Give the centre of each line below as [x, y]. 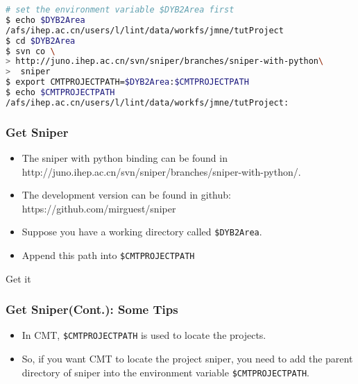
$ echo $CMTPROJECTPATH [60, 92]
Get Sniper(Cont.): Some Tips [92, 309]
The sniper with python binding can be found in [125, 157]
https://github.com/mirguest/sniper [99, 208]
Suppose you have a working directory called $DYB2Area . [142, 232]
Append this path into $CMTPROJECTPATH [108, 255]
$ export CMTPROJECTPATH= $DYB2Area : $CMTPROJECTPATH [127, 82]
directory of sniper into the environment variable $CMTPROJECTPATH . [165, 372]
